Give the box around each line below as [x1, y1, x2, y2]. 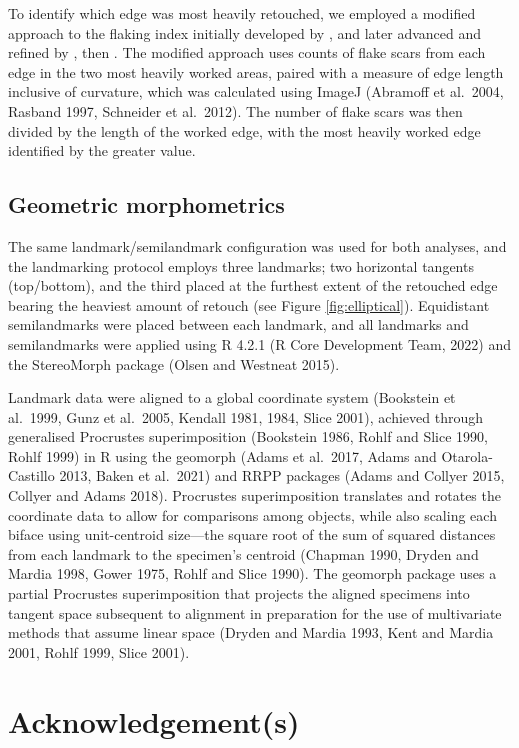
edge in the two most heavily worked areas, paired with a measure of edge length [8, 61, 504, 82]
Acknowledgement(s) [8, 700, 300, 741]
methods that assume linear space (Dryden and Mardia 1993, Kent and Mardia [8, 622, 494, 643]
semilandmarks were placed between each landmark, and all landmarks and [8, 314, 469, 335]
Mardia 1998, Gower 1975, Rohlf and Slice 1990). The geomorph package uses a [8, 563, 497, 584]
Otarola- [441, 445, 493, 466]
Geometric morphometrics [8, 189, 285, 220]
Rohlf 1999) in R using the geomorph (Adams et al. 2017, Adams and [8, 445, 437, 466]
